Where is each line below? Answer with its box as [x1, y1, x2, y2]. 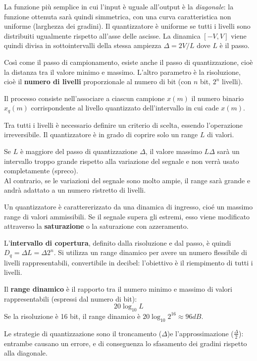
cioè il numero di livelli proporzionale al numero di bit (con [4, 76, 192, 87]
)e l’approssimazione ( [167, 328, 234, 338]
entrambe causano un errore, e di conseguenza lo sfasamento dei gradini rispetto [4, 338, 247, 348]
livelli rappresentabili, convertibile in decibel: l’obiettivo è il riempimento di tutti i [4, 257, 253, 267]
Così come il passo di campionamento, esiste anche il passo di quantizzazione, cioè [4, 56, 253, 67]
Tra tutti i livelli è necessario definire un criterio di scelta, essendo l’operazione [4, 119, 243, 130]
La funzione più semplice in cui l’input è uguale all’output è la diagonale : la [4, 1, 234, 11]
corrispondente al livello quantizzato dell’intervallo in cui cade [31, 103, 219, 113]
